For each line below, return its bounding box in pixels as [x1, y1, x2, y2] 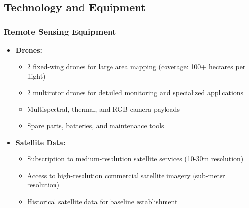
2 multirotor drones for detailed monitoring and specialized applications [27, 87, 244, 97]
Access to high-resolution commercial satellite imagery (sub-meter [27, 170, 225, 180]
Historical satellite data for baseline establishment [27, 196, 178, 206]
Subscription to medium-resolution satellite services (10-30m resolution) [27, 153, 244, 164]
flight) [27, 71, 46, 81]
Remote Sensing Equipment [4, 25, 116, 37]
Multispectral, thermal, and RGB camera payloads [27, 104, 180, 114]
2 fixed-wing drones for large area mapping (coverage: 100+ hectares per [27, 61, 246, 71]
